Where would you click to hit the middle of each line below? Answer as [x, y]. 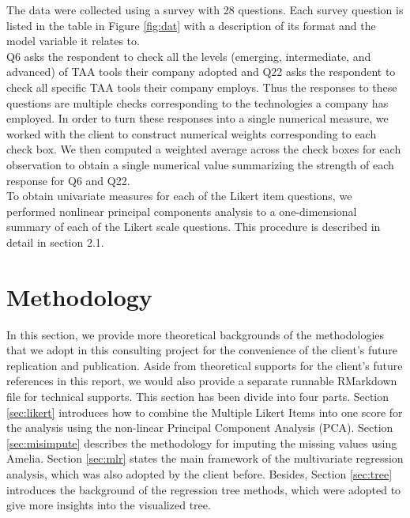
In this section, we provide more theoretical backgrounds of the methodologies [196, 334]
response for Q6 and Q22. [68, 180]
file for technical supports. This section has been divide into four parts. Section [198, 396]
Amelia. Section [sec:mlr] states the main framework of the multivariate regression [205, 458]
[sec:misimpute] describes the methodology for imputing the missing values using [202, 442]
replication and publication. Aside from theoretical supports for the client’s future [205, 365]
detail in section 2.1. [55, 242]
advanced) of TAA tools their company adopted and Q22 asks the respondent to [201, 72]
